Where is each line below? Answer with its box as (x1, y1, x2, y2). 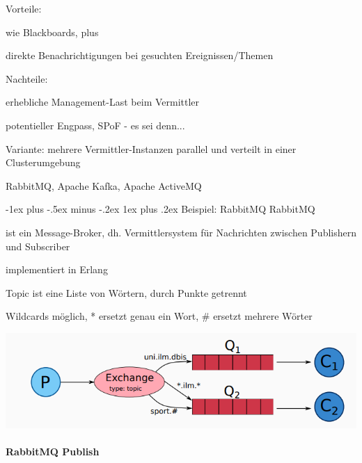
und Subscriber (6, 238, 70, 253)
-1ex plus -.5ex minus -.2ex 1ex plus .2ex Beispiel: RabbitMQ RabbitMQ (6, 202, 315, 216)
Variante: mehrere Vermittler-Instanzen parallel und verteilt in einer (6, 141, 297, 156)
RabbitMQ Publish (6, 444, 100, 458)
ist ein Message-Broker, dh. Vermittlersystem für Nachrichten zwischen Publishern (6, 225, 357, 239)
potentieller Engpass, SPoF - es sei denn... (6, 117, 185, 132)
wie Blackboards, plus (6, 24, 99, 39)
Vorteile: (6, 1, 42, 15)
